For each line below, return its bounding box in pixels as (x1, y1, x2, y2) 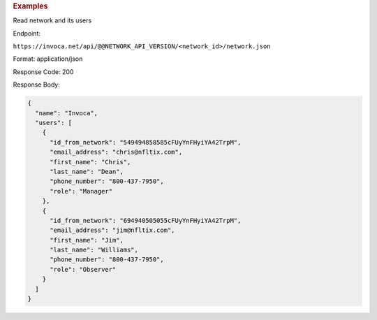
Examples (13, 1, 48, 10)
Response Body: (13, 80, 61, 89)
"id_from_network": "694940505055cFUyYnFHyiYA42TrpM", (50, 217, 242, 224)
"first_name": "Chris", (50, 158, 131, 166)
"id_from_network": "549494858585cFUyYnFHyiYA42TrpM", (50, 138, 242, 146)
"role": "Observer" (50, 266, 117, 273)
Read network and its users (13, 16, 92, 24)
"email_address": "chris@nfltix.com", (50, 148, 183, 157)
